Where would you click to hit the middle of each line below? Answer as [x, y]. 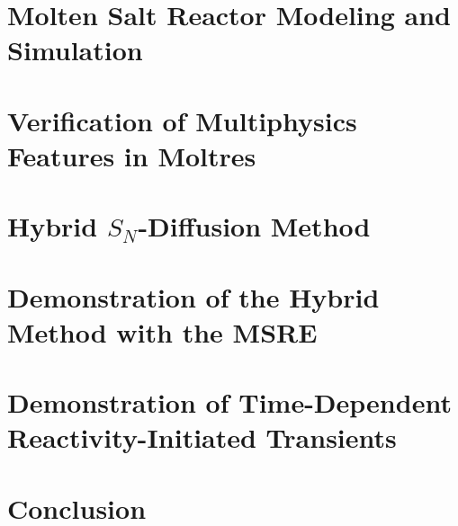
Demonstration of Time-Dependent [229, 402]
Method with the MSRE [162, 331]
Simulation [75, 50]
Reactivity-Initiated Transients [202, 437]
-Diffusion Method [254, 226]
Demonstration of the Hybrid [193, 296]
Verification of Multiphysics [182, 120]
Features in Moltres [132, 155]
